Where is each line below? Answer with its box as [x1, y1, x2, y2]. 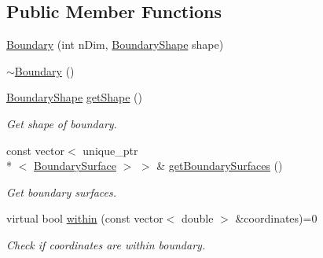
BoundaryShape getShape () [6, 89, 142, 105]
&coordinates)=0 [235, 210, 317, 227]
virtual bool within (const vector [6, 210, 163, 227]
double [182, 210, 214, 227]
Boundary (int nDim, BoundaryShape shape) [6, 36, 224, 53]
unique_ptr [83, 142, 138, 158]
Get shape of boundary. [6, 115, 117, 131]
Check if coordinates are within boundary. [6, 236, 206, 252]
